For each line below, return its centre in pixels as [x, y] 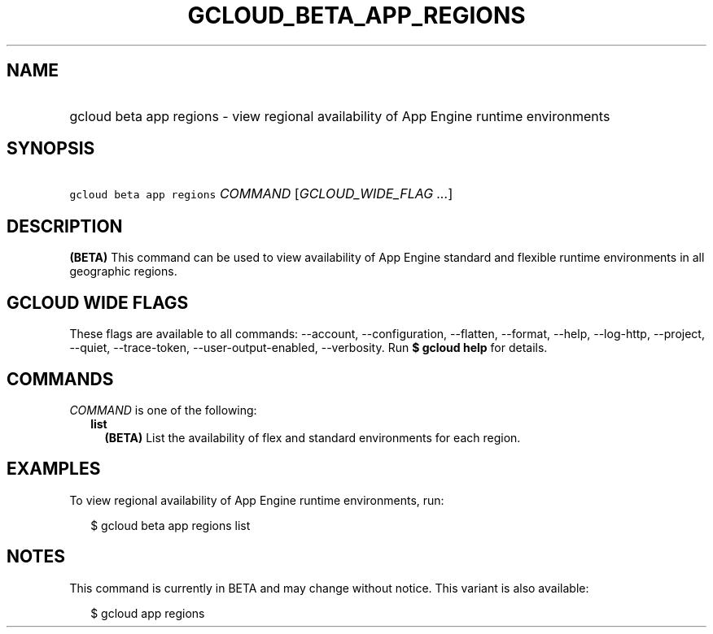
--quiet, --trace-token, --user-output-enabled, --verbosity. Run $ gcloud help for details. [308, 348]
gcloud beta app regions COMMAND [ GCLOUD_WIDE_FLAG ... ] [261, 194]
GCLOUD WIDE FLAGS [98, 302]
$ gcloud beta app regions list [171, 525]
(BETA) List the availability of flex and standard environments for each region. [313, 437]
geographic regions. [123, 271]
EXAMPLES [54, 469]
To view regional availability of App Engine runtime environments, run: [257, 500]
